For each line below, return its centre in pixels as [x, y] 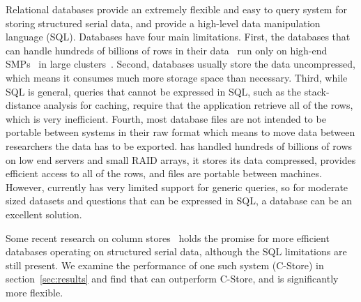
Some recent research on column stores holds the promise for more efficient [168, 237]
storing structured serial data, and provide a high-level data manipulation [163, 23]
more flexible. [34, 292]
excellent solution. [44, 214]
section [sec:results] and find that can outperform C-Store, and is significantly [172, 279]
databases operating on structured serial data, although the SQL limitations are [176, 251]
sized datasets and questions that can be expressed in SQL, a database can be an [179, 201]
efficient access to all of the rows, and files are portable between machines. [164, 173]
